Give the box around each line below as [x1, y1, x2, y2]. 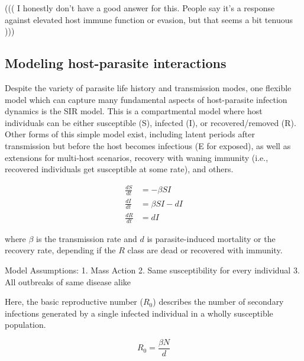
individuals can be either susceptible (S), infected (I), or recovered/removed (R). [5, 116, 296, 128]
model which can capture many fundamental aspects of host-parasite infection [5, 93, 287, 105]
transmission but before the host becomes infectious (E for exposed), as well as [5, 139, 291, 152]
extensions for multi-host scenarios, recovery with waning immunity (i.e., [5, 151, 269, 163]
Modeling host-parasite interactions [5, 54, 227, 72]
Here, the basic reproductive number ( [5, 295, 143, 308]
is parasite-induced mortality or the [147, 232, 276, 244]
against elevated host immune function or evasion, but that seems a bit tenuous [5, 13, 293, 25]
